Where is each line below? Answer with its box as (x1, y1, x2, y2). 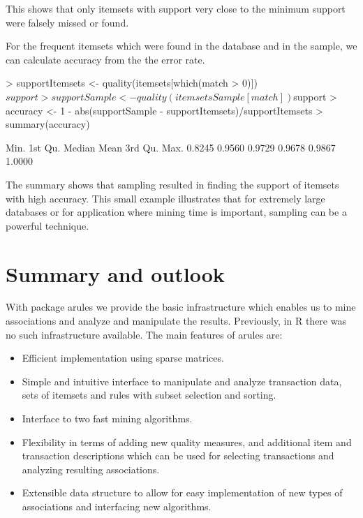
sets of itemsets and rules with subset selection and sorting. (22, 387, 276, 402)
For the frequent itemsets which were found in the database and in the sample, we (6, 38, 357, 53)
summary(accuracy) (6, 117, 90, 131)
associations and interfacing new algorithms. (22, 498, 212, 513)
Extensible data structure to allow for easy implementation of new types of (22, 485, 343, 500)
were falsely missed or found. (6, 15, 129, 29)
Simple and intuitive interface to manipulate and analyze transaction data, (22, 373, 342, 388)
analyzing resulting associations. (22, 461, 160, 476)
